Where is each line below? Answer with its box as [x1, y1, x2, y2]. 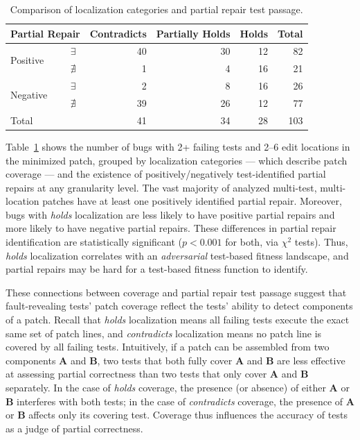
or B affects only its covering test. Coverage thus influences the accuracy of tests [6, 407, 348, 422]
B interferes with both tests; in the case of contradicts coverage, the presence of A [6, 394, 354, 408]
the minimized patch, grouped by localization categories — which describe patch [6, 153, 348, 167]
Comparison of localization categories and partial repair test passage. [10, 2, 303, 16]
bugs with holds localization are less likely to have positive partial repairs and [6, 207, 335, 221]
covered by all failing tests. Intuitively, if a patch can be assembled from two [6, 339, 330, 354]
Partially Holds [156, 26, 231, 40]
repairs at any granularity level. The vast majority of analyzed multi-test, [6, 180, 317, 194]
